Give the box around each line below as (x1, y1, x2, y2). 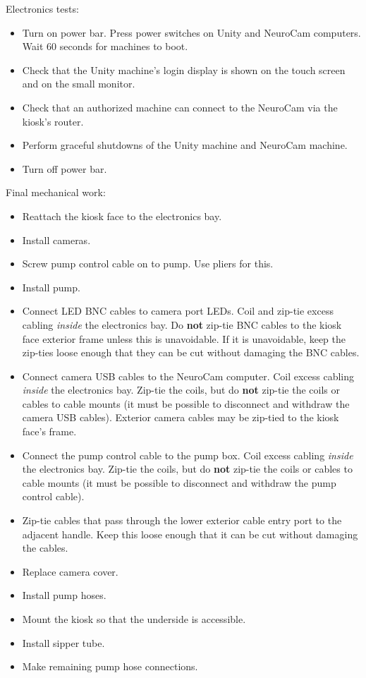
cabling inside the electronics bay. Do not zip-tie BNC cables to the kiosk (22, 317, 342, 332)
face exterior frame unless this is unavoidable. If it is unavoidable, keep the (22, 331, 346, 346)
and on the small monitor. (22, 76, 135, 91)
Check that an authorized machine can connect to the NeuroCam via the (22, 99, 338, 114)
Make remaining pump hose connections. (22, 659, 198, 674)
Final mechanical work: (6, 185, 106, 200)
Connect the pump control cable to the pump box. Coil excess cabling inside (22, 447, 353, 462)
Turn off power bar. (22, 161, 107, 176)
